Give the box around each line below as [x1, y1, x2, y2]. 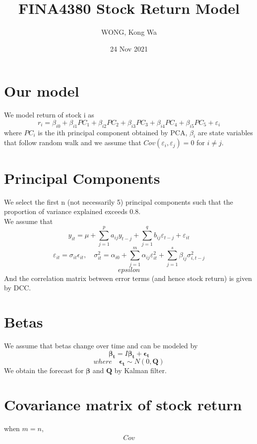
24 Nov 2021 [110, 43, 148, 54]
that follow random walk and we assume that [4, 137, 141, 148]
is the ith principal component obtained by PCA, [38, 127, 188, 137]
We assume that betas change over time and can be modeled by [4, 340, 198, 350]
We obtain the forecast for [4, 365, 84, 376]
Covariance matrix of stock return [4, 394, 242, 415]
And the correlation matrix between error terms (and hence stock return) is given [4, 273, 252, 283]
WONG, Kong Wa [101, 27, 157, 37]
